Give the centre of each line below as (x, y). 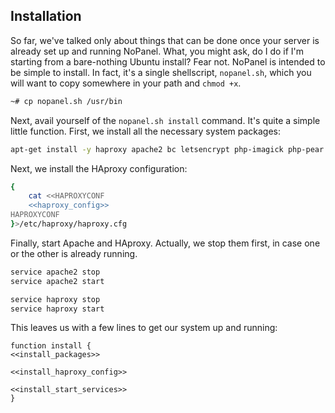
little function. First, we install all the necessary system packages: (146, 131)
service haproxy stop (55, 299)
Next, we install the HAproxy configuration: (99, 168)
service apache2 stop (55, 272)
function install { (51, 346)
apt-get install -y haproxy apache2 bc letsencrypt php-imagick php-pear (167, 149)
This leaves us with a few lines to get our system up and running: (144, 328)
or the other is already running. (74, 253)
